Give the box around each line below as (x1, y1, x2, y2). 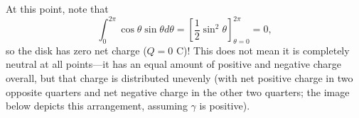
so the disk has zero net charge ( (6, 42, 147, 57)
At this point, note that (6, 1, 109, 16)
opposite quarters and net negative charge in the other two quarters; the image (6, 84, 350, 99)
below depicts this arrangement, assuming (6, 98, 188, 113)
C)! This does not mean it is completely (176, 42, 350, 57)
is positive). (199, 98, 250, 113)
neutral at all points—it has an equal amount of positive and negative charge (6, 57, 342, 71)
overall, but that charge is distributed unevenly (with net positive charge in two (6, 71, 353, 85)
